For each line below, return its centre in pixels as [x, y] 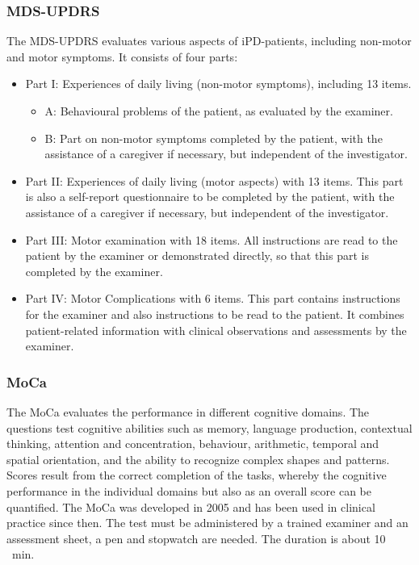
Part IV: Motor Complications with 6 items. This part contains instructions [213, 298]
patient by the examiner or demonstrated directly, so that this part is [197, 255]
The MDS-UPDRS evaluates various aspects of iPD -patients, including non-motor [209, 41]
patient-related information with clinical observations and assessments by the [216, 330]
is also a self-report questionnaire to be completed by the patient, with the [210, 197]
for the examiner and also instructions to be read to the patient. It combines [215, 314]
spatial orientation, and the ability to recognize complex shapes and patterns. [198, 459]
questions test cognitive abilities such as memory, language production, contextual [209, 427]
